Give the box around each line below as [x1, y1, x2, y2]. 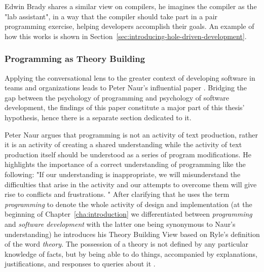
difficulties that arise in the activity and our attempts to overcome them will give [5, 179, 257, 189]
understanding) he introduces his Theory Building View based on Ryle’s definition [5, 228, 260, 239]
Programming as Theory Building [5, 52, 145, 65]
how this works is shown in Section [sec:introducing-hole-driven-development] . [5, 30, 247, 41]
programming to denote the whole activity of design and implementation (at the [5, 198, 252, 209]
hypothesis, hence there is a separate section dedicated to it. [5, 112, 192, 122]
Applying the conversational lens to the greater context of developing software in [5, 72, 255, 83]
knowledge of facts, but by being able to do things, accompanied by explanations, [5, 248, 257, 259]
